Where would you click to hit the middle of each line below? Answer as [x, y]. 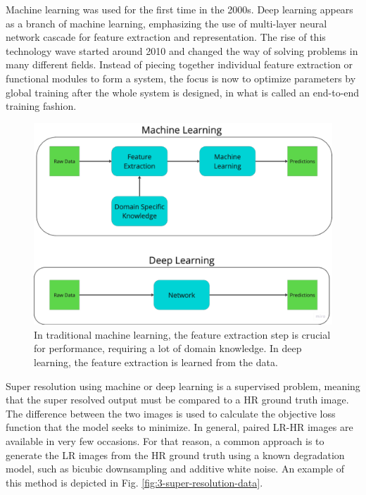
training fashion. [41, 106]
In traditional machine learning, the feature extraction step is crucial [182, 334]
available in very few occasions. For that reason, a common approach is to [165, 441]
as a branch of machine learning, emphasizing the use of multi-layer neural [166, 23]
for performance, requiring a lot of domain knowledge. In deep [168, 348]
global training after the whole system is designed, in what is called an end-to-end [183, 92]
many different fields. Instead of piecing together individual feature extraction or [179, 64]
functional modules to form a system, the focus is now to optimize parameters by [181, 78]
